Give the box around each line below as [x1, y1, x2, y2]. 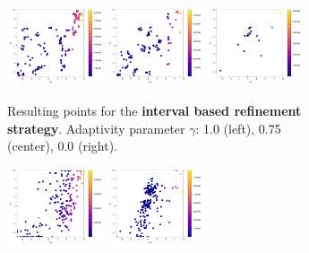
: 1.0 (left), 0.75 [195, 118, 281, 137]
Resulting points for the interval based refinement [7, 101, 302, 120]
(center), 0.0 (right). [7, 136, 117, 155]
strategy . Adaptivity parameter [7, 118, 185, 137]
